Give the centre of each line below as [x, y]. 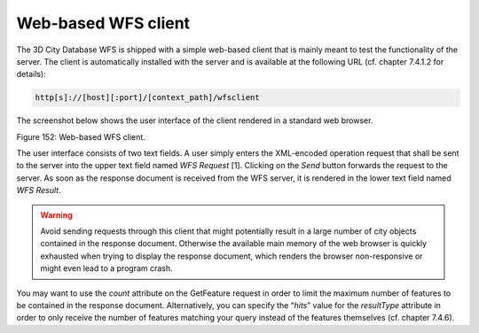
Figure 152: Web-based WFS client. [81, 136]
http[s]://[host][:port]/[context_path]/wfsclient [148, 98]
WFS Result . [39, 190]
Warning [56, 215]
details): [31, 74]
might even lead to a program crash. [106, 268]
